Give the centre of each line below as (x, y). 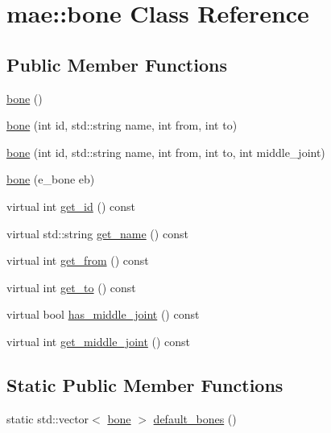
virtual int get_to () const (71, 287)
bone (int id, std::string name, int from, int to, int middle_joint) (166, 152)
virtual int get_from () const (78, 260)
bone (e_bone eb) (51, 179)
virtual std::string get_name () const (97, 233)
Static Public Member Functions (145, 384)
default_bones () (195, 418)
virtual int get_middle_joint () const (99, 341)
